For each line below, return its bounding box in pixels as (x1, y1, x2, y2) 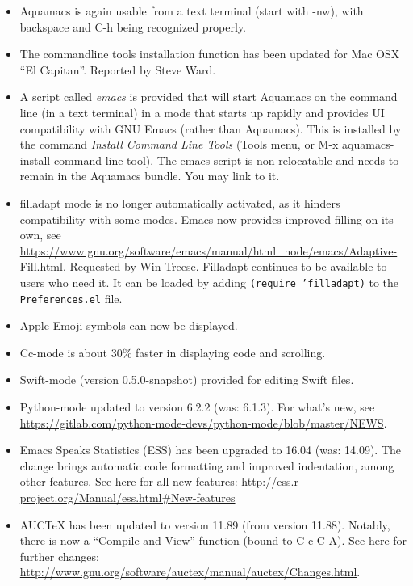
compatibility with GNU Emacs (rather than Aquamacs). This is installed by (19, 120, 402, 137)
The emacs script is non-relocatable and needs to (156, 151, 399, 168)
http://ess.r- (241, 473, 302, 490)
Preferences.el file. (19, 289, 123, 306)
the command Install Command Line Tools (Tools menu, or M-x (19, 136, 339, 153)
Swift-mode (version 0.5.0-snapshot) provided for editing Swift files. (19, 371, 354, 388)
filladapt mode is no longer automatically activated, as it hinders (19, 194, 340, 211)
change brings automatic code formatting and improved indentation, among (19, 457, 394, 474)
